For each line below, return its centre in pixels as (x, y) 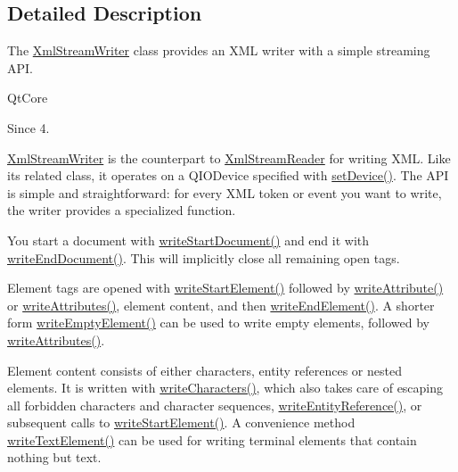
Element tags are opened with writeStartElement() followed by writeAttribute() (225, 288)
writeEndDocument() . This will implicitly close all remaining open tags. (204, 257)
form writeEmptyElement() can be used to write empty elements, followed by (218, 323)
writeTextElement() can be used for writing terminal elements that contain (212, 439)
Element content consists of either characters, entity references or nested (204, 370)
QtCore (28, 98)
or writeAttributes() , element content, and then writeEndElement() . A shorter (221, 305)
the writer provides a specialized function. (122, 210)
